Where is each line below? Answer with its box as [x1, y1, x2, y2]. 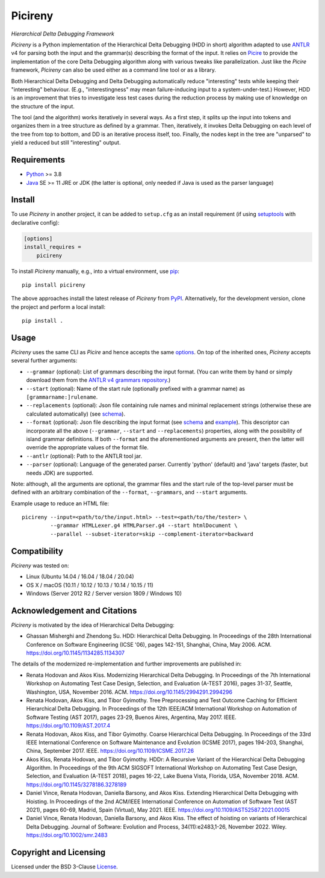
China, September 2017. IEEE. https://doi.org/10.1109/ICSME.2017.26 [26, 747, 194, 755]
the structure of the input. [11, 102, 75, 110]
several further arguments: [11, 357, 78, 364]
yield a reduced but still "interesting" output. [11, 139, 121, 146]
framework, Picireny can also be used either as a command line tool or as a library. [11, 66, 217, 73]
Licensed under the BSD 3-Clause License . [11, 863, 119, 870]
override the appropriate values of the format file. [26, 444, 149, 451]
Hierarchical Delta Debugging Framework [11, 30, 114, 37]
